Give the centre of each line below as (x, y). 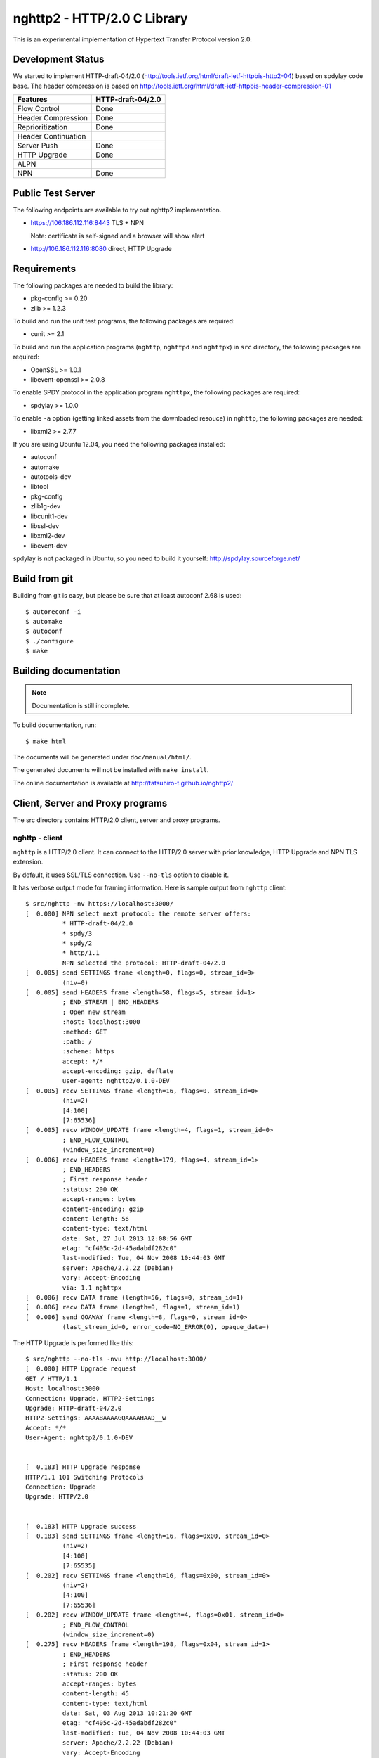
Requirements (45, 268)
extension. (28, 862)
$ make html (46, 741)
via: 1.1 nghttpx (92, 1288)
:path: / (77, 1041)
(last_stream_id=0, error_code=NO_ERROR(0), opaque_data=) (166, 1327)
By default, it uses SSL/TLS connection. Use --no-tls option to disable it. (121, 875)
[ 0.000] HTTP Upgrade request (81, 1369)
